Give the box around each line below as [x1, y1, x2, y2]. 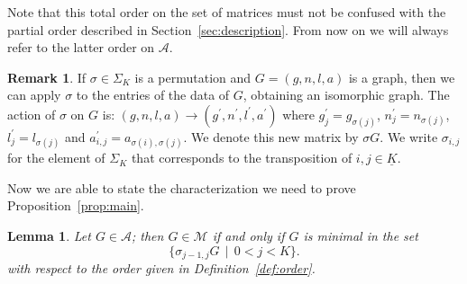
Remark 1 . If [7, 67, 87, 86]
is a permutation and [134, 67, 252, 86]
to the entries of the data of [76, 85, 230, 104]
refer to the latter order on [7, 38, 155, 57]
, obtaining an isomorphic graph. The [243, 85, 450, 104]
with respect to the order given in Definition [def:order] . [7, 258, 316, 277]
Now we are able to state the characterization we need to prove [7, 178, 356, 197]
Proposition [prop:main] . [7, 196, 144, 215]
